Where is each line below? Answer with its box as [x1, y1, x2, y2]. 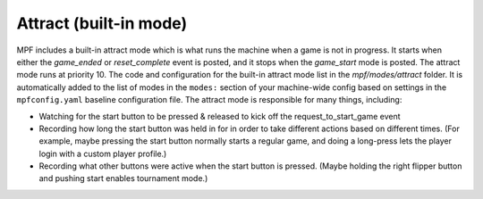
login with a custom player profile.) [38, 148, 167, 159]
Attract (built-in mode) [16, 13, 188, 33]
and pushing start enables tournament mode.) [38, 173, 208, 184]
